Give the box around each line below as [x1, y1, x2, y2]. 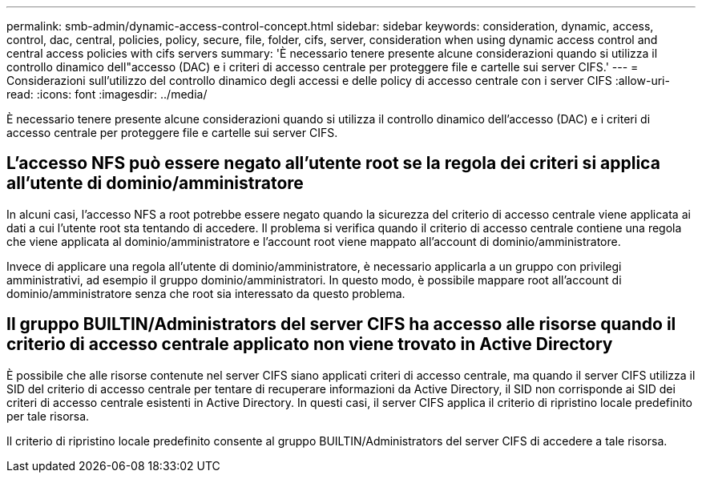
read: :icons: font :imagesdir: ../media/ [6, 87, 208, 101]
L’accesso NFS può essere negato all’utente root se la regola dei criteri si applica [6, 153, 660, 174]
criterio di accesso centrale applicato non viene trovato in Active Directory [6, 334, 613, 355]
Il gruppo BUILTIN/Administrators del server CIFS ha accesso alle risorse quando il [6, 314, 676, 335]
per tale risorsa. [6, 409, 90, 423]
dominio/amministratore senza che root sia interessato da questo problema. [6, 286, 405, 300]
